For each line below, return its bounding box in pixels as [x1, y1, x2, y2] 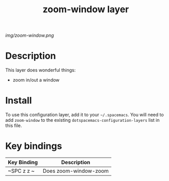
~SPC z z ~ [8, 167, 35, 174]
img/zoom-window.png [5, 32, 55, 39]
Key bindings [5, 140, 62, 152]
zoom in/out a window [12, 77, 60, 83]
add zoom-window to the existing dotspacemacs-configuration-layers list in [5, 117, 160, 123]
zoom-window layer [42, 4, 129, 15]
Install [5, 95, 32, 107]
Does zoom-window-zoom [42, 167, 109, 174]
